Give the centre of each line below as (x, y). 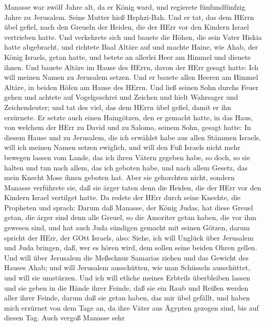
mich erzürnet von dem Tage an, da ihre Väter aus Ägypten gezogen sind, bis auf (131, 307)
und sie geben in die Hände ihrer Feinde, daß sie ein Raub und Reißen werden (126, 287)
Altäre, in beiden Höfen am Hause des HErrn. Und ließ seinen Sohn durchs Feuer (131, 87)
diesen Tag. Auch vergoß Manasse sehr (64, 318)
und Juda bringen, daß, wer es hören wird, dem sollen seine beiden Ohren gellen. (131, 247)
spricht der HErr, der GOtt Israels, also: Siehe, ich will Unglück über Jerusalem (129, 237)
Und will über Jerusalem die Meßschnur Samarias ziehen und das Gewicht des (126, 257)
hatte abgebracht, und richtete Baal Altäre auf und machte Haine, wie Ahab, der (131, 47)
